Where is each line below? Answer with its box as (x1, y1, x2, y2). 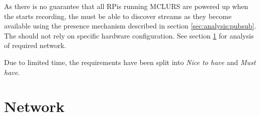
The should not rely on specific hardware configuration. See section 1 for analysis (4, 30, 254, 40)
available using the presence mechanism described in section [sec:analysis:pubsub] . (4, 20, 256, 31)
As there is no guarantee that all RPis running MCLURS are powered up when (4, 1, 248, 11)
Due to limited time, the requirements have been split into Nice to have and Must (4, 56, 256, 67)
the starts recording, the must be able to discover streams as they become (4, 10, 232, 21)
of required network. (4, 40, 66, 50)
